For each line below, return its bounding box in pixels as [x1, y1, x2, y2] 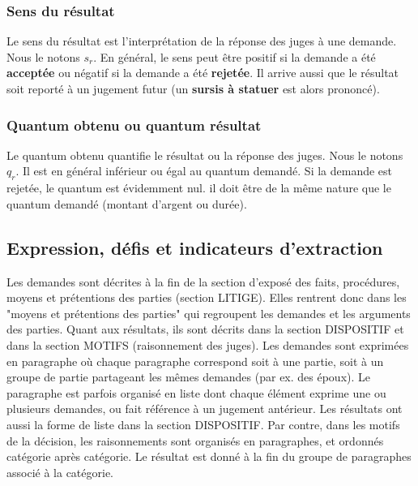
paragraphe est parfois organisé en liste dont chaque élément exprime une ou [6, 384, 386, 401]
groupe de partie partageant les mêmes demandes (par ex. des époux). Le [6, 368, 371, 385]
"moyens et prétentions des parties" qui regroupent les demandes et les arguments [6, 304, 411, 321]
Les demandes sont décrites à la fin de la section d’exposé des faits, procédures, [6, 273, 400, 290]
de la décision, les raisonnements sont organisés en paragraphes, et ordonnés [6, 432, 384, 449]
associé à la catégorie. [6, 463, 113, 480]
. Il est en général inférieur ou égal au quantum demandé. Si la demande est [15, 162, 393, 179]
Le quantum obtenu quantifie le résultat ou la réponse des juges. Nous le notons [6, 146, 403, 163]
